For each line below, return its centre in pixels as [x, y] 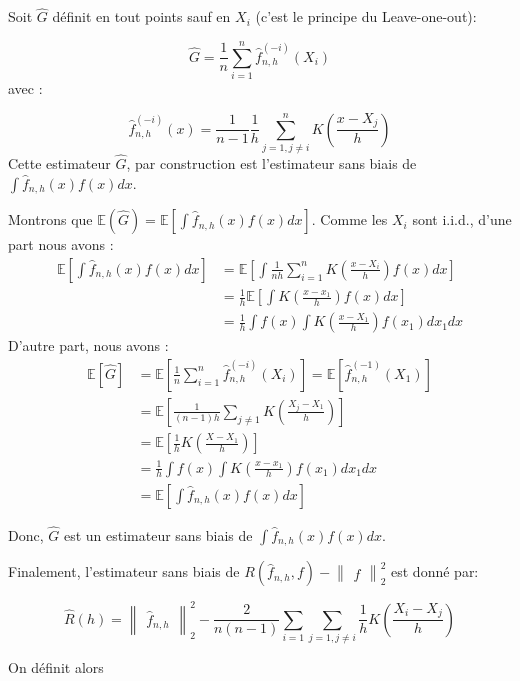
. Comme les [349, 219]
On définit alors [56, 667]
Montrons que [50, 219]
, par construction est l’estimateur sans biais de [271, 163]
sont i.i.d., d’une [462, 219]
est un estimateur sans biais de [158, 534]
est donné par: [435, 571]
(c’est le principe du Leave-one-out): [366, 16]
